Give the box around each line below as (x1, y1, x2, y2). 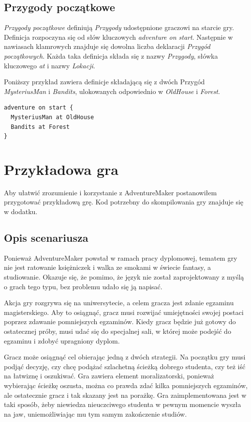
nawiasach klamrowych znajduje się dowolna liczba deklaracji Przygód (4, 41, 210, 51)
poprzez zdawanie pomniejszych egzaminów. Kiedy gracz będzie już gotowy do (4, 316, 236, 327)
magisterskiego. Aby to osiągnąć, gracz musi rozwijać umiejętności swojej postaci (4, 307, 244, 317)
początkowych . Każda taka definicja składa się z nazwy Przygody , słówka (4, 50, 218, 61)
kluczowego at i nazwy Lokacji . (4, 60, 95, 70)
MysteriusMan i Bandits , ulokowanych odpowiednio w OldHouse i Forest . (4, 86, 220, 96)
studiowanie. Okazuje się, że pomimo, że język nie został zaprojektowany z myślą (4, 272, 244, 282)
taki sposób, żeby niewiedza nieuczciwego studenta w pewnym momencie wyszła (4, 399, 241, 409)
